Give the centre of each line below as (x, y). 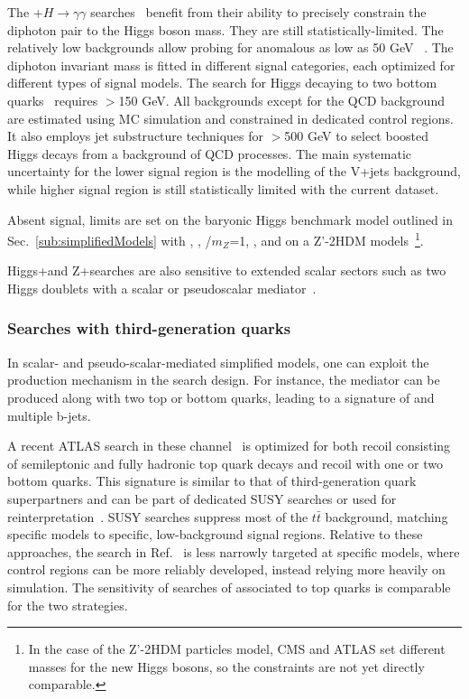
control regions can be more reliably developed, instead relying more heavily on (226, 569)
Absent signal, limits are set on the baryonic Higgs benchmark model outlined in (230, 219)
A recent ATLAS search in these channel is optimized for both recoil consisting (229, 446)
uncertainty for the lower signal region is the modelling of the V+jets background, (234, 171)
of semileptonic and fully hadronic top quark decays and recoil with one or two (225, 463)
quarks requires (53, 100)
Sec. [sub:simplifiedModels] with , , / (110, 240)
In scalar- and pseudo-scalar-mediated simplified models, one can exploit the (218, 362)
